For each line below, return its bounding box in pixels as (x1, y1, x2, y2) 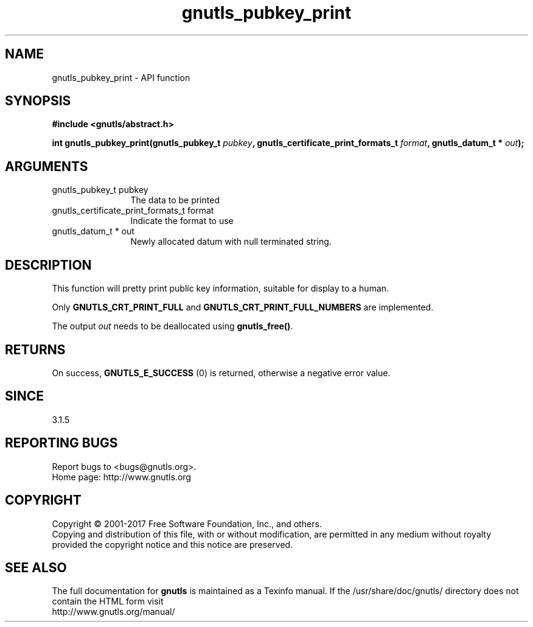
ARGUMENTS (5, 158, 88, 174)
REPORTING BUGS (5, 435, 118, 451)
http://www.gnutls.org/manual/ (52, 606, 175, 617)
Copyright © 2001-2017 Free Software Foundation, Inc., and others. (52, 518, 322, 529)
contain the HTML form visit (52, 596, 164, 607)
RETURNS (5, 342, 66, 357)
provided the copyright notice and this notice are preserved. (52, 539, 293, 550)
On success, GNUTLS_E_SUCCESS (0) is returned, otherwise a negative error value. (52, 367, 391, 378)
